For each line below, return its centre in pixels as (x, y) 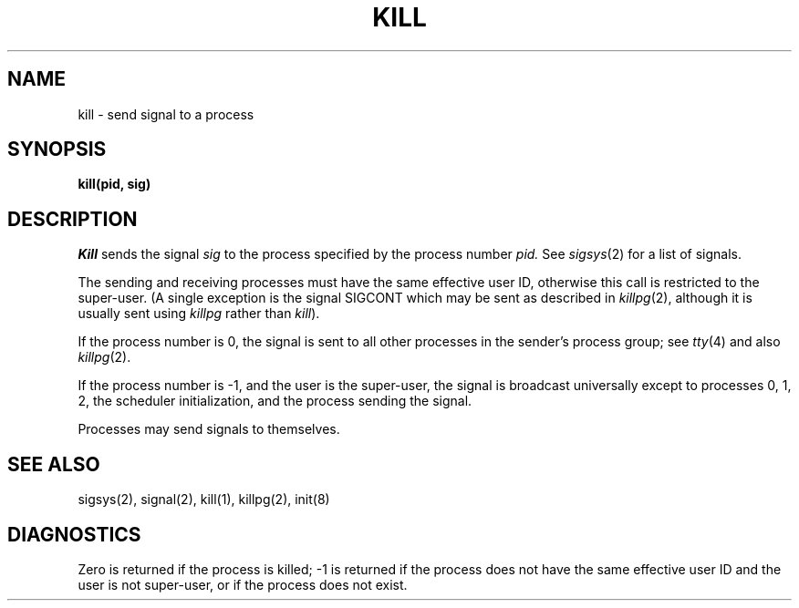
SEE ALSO (54, 464)
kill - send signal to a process (166, 114)
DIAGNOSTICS (74, 534)
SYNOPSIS (57, 149)
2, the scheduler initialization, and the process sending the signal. (275, 401)
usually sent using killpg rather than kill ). (199, 314)
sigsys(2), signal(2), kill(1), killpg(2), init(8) (204, 500)
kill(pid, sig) (114, 184)
